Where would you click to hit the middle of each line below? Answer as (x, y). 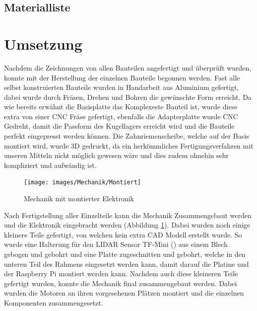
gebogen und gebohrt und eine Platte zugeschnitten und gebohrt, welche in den (125, 254)
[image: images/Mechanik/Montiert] (83, 183)
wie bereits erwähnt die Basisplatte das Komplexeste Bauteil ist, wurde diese (121, 107)
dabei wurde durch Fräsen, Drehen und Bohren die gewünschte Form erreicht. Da (128, 97)
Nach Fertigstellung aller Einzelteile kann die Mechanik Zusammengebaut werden (128, 215)
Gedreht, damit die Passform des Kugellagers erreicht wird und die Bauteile (119, 126)
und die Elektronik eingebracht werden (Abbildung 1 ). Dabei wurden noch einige (127, 225)
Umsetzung (43, 43)
